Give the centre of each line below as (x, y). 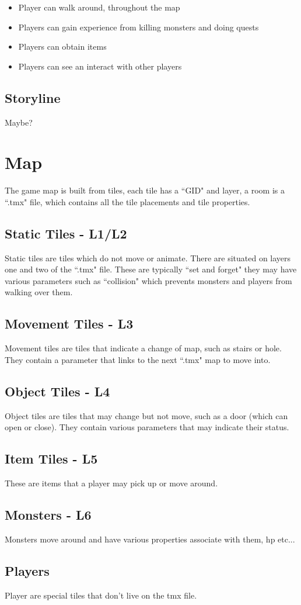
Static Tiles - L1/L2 (66, 233)
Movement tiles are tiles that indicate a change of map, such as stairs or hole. (143, 348)
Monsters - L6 (48, 515)
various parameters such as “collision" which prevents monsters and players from (148, 280)
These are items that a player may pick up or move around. (111, 483)
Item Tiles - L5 (51, 459)
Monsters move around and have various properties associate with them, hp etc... (150, 539)
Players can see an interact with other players (100, 66)
